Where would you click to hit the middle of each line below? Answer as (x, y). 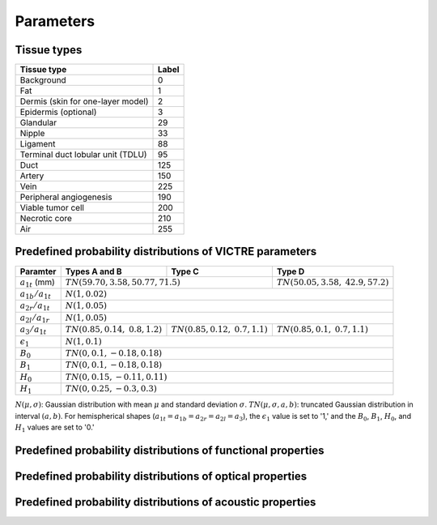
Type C (185, 271)
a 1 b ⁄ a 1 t (36, 295)
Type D (291, 271)
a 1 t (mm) (38, 283)
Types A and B (93, 271)
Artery (32, 176)
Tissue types (49, 50)
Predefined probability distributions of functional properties (170, 451)
